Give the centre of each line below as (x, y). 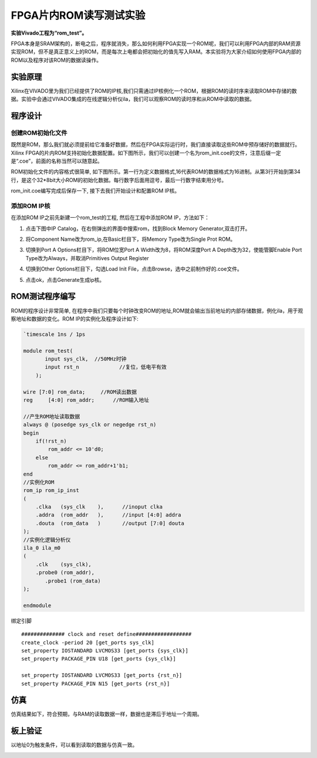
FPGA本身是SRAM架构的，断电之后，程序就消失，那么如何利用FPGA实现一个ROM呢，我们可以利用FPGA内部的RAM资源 (156, 43)
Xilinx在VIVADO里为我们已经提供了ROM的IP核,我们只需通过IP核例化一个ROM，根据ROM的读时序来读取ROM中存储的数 (154, 90)
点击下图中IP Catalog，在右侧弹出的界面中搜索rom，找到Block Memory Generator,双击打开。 (138, 228)
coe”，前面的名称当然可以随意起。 (61, 161)
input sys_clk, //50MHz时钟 (86, 359)
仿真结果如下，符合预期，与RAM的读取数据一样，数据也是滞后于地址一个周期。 (107, 714)
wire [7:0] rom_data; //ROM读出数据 (80, 392)
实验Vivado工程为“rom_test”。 (49, 33)
